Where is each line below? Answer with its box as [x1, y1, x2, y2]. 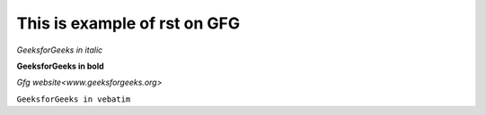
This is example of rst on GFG [16, 13, 241, 33]
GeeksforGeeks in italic [16, 45, 103, 55]
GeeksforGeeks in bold [16, 61, 105, 71]
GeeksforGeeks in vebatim [16, 94, 131, 104]
